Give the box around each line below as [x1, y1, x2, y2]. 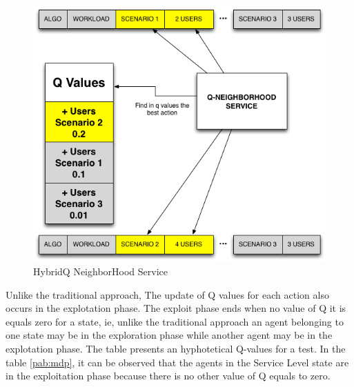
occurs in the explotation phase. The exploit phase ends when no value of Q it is [6, 301, 346, 315]
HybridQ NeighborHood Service [33, 264, 168, 278]
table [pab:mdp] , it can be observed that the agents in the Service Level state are [6, 355, 349, 369]
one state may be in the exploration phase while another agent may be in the [6, 328, 333, 342]
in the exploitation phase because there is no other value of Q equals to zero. [6, 368, 331, 383]
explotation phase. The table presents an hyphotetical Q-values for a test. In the [6, 341, 346, 355]
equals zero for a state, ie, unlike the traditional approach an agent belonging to [6, 314, 344, 328]
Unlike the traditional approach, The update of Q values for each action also [6, 287, 329, 301]
